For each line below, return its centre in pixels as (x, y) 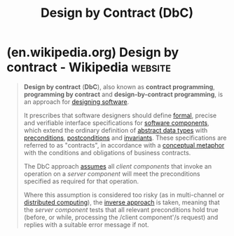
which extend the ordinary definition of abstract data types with (116, 130)
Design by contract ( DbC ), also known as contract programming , (119, 86)
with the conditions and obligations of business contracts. (107, 152)
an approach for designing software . (76, 101)
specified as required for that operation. (81, 181)
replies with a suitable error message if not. (86, 224)
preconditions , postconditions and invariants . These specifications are (125, 138)
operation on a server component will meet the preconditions (112, 173)
